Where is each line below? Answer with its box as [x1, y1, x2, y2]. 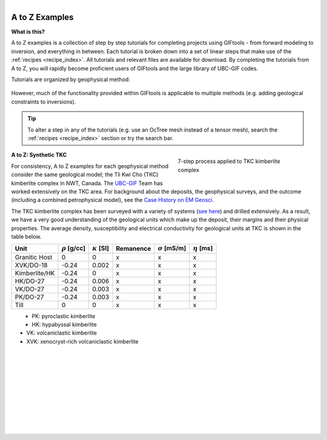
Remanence [116, 244, 151, 253]
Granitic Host [15, 253, 53, 261]
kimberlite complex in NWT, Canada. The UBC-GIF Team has [11, 179, 163, 187]
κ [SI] [92, 244, 109, 253]
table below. [11, 233, 42, 240]
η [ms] [193, 244, 213, 253]
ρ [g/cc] [61, 244, 86, 253]
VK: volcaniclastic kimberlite [26, 329, 97, 336]
